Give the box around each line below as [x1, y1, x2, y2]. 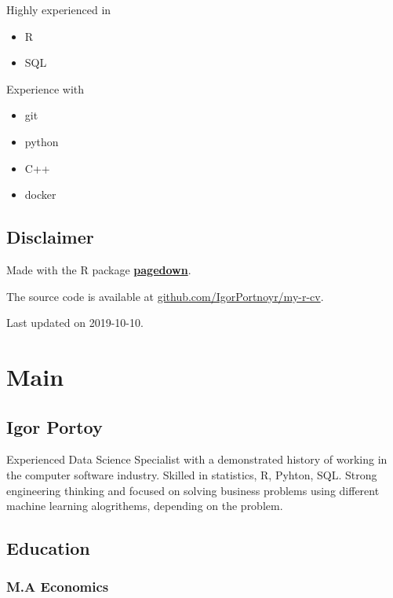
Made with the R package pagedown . [6, 261, 191, 277]
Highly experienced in [6, 2, 111, 17]
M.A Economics [6, 577, 109, 596]
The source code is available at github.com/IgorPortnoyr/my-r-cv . [6, 288, 324, 304]
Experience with [6, 80, 85, 97]
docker [24, 186, 56, 203]
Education [6, 536, 90, 560]
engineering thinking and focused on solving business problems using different [6, 482, 380, 498]
